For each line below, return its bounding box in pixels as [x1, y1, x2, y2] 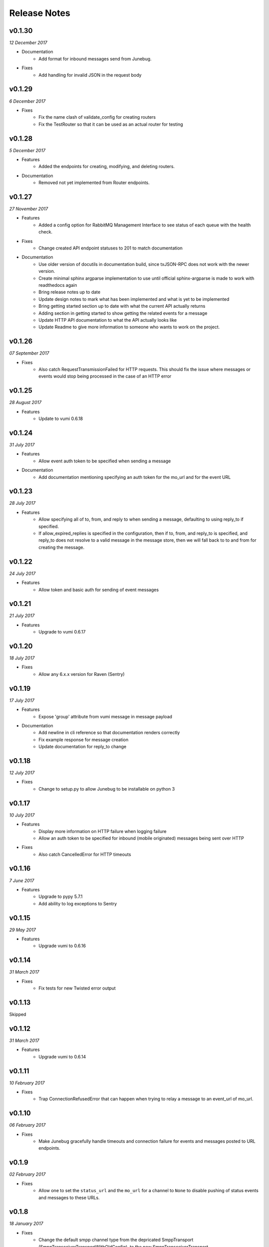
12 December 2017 [9, 40, 47, 46]
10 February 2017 [9, 1080, 45, 1086]
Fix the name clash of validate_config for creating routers [38, 114, 156, 120]
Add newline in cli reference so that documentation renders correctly [38, 730, 180, 736]
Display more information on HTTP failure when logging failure [38, 828, 167, 834]
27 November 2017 [9, 206, 48, 212]
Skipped [9, 1012, 26, 1018]
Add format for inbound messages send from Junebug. [38, 55, 152, 62]
